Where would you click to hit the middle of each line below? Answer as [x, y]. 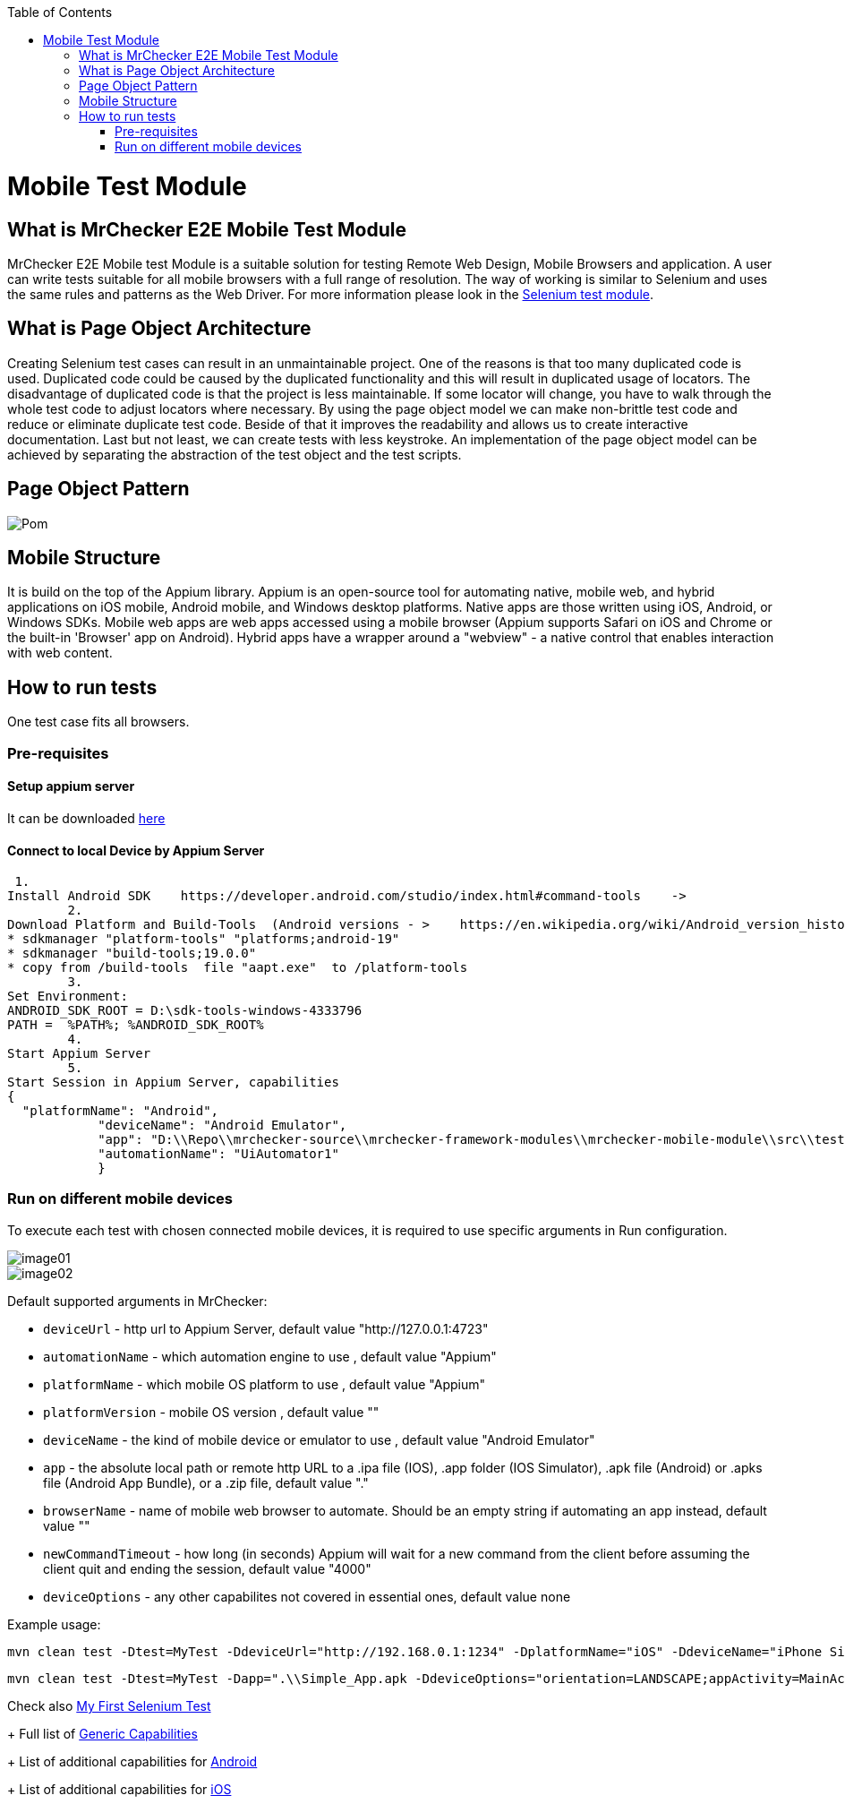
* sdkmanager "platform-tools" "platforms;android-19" [204, 939]
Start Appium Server [79, 1054]
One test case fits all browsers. [98, 722]
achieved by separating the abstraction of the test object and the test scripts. [235, 454]
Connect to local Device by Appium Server [136, 850]
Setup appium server [71, 786]
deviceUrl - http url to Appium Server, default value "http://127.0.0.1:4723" [266, 1328]
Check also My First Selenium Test [109, 1705]
